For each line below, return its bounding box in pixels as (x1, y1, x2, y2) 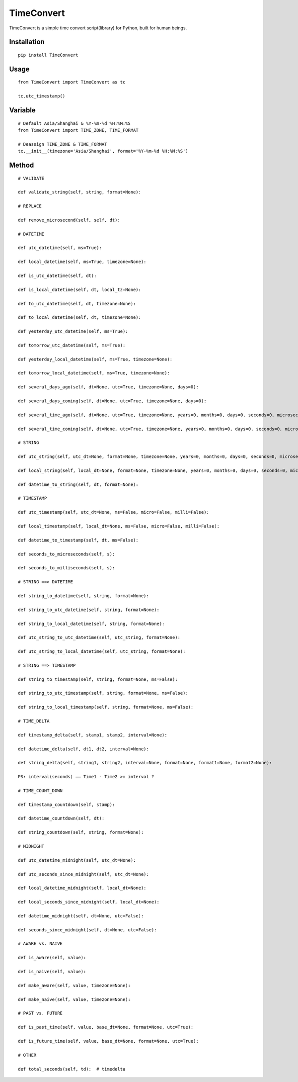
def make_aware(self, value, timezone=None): (18, 983, 131, 988)
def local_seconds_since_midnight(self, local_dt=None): (18, 899, 160, 905)
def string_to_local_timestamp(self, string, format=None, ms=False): (18, 704, 194, 710)
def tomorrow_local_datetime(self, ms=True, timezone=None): (18, 370, 170, 376)
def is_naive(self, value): (18, 969, 86, 975)
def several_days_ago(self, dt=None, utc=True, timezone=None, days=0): (18, 384, 199, 390)
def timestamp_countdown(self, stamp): (18, 802, 115, 808)
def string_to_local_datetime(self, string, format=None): (18, 621, 165, 627)
